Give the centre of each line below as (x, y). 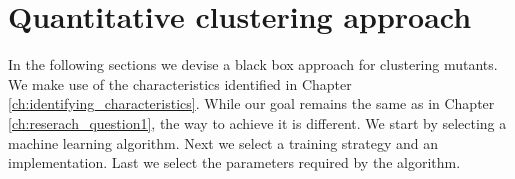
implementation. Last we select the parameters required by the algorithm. (234, 162)
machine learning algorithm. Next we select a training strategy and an (223, 142)
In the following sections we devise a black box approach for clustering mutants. (253, 64)
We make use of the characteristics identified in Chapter (180, 83)
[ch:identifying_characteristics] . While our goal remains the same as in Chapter (251, 103)
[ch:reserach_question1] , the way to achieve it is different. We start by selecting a (257, 122)
